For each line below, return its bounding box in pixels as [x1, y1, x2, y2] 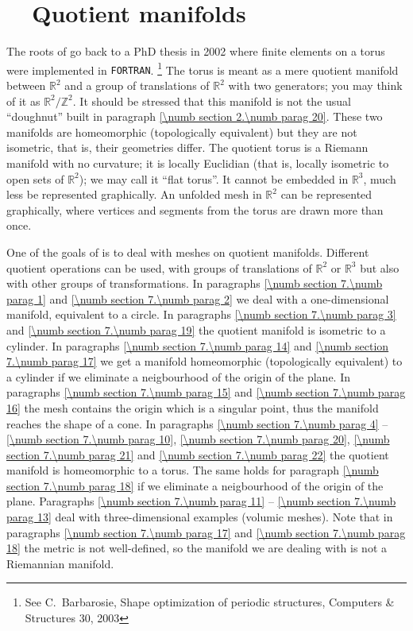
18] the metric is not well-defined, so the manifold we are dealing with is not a [6, 540, 388, 556]
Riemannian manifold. [6, 555, 114, 571]
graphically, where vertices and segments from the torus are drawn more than [6, 201, 384, 218]
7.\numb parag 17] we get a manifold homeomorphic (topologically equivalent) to [6, 353, 403, 370]
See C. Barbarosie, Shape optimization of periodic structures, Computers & [25, 594, 395, 610]
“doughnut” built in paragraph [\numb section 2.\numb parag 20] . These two [6, 108, 383, 125]
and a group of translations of [64, 77, 210, 94]
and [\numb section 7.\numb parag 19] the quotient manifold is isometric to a [6, 321, 386, 338]
